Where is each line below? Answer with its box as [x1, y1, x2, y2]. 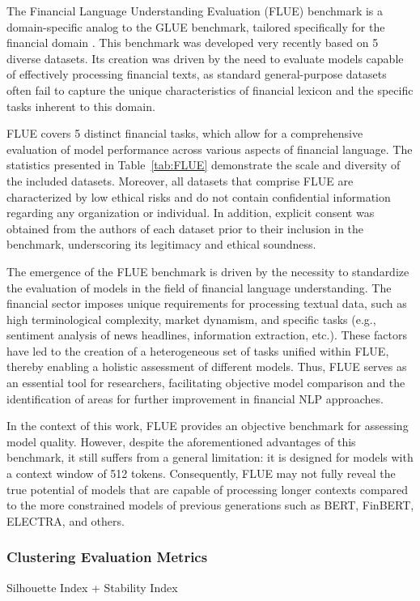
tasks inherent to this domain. [6, 97, 155, 114]
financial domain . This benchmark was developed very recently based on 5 [6, 34, 379, 51]
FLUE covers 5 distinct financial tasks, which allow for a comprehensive [6, 125, 363, 142]
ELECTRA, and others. [6, 512, 125, 529]
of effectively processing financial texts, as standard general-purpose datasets [6, 66, 387, 83]
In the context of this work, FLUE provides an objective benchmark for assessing [6, 417, 409, 434]
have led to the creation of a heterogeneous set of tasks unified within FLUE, [6, 342, 389, 359]
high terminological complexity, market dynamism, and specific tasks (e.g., [6, 310, 376, 327]
